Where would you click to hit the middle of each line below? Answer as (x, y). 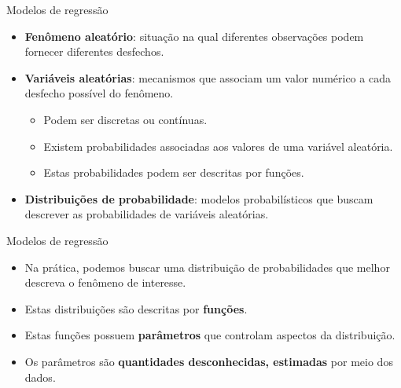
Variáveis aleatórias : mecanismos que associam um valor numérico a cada (208, 77)
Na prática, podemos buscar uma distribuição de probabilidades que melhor (207, 267)
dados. (40, 377)
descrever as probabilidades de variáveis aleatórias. (147, 214)
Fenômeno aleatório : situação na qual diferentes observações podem (194, 36)
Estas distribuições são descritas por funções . (136, 308)
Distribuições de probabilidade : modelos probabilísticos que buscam (199, 198)
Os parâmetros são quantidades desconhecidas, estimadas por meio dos (209, 361)
